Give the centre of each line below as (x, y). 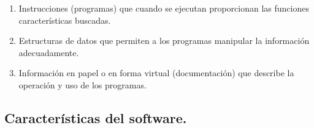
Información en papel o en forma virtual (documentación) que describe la (156, 73)
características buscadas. (65, 20)
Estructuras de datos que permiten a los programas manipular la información (164, 41)
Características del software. (96, 117)
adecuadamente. (49, 52)
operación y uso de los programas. (82, 84)
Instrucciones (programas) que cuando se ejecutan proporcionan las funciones (164, 8)
